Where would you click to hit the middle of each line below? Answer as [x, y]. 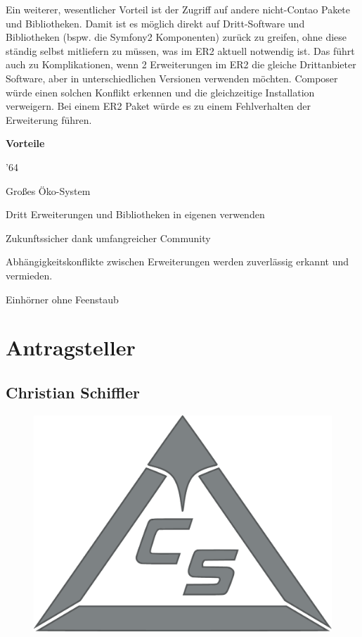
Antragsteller [71, 347]
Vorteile [25, 143]
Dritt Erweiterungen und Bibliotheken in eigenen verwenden [135, 214]
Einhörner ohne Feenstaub [62, 299]
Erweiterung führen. [49, 119]
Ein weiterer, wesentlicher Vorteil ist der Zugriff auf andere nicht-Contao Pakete [178, 9]
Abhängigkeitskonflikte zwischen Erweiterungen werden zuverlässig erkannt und [177, 261]
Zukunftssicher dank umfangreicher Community [108, 238]
